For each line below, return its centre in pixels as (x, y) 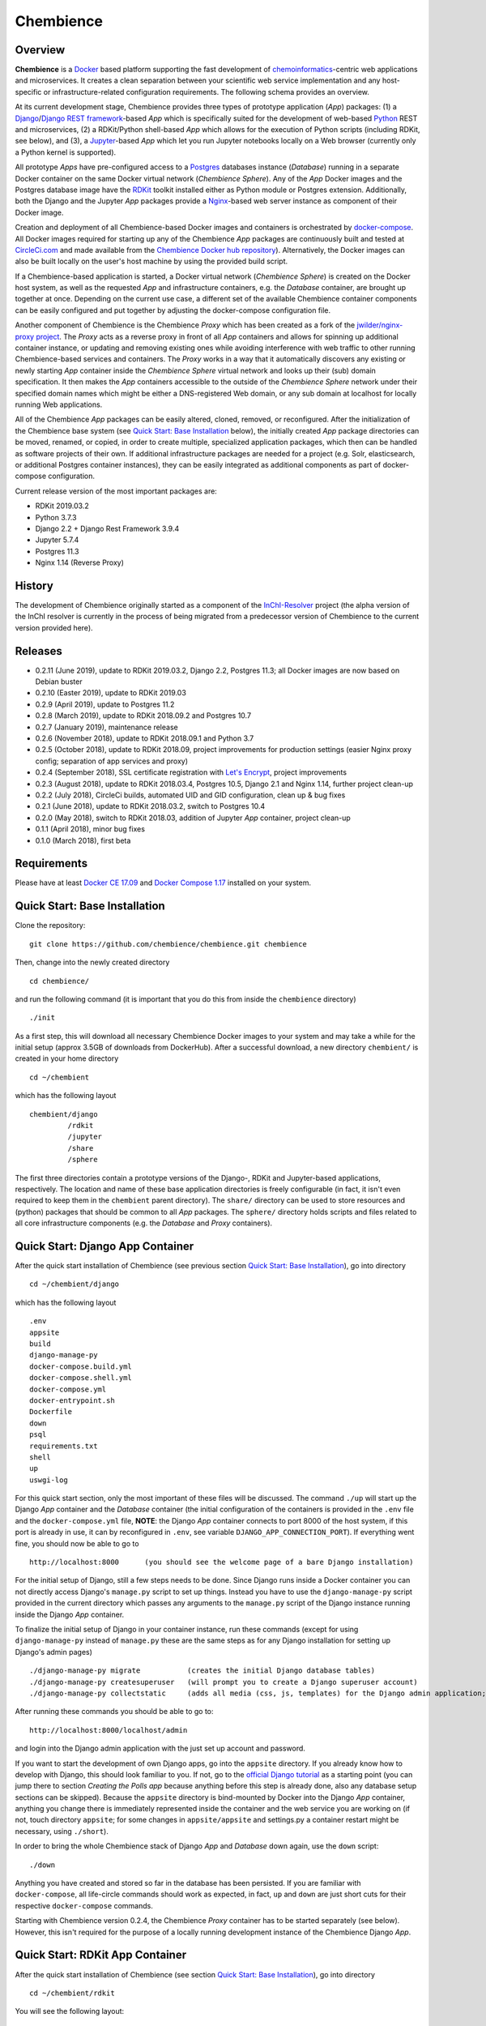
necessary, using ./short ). (62, 1831)
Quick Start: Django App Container (104, 1246)
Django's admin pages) (54, 1652)
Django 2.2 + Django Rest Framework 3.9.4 (107, 528)
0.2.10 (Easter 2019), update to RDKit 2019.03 (111, 693)
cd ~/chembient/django (75, 1284)
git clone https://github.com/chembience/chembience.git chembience (168, 944)
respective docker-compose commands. (84, 1905)
